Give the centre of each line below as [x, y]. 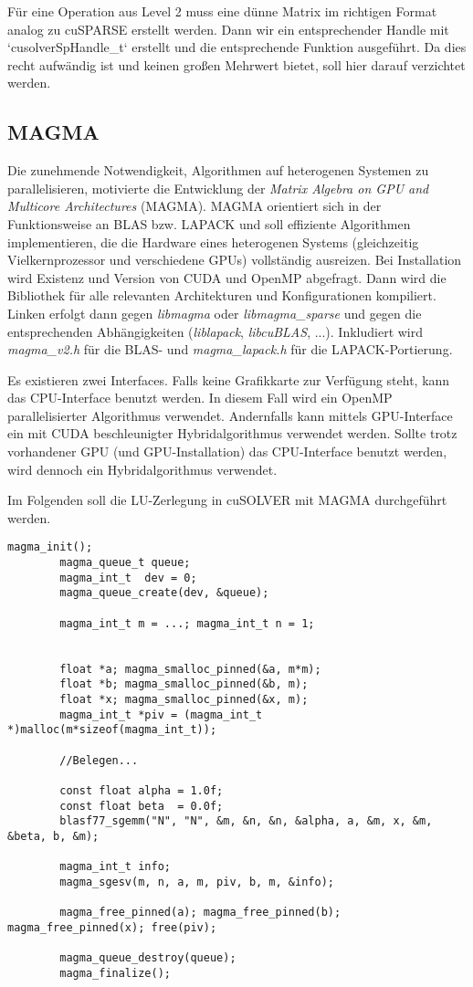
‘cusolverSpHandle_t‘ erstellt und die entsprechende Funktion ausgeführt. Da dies [237, 47]
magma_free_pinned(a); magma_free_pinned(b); [200, 913]
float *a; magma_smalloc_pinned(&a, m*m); [190, 669]
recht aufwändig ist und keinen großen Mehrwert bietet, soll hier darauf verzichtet [236, 64]
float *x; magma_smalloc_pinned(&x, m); [184, 700]
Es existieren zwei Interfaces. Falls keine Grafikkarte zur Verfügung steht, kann [229, 379]
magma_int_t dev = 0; [128, 577]
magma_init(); [50, 547]
